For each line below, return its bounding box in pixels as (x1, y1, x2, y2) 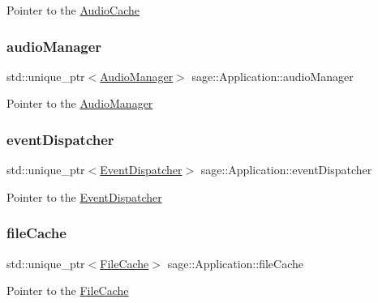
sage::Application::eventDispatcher (200, 161, 372, 178)
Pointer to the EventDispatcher (6, 188, 162, 205)
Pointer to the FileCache (6, 282, 129, 299)
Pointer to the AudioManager (6, 95, 153, 112)
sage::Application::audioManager (191, 67, 354, 84)
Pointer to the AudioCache (6, 2, 140, 18)
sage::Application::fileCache (167, 254, 303, 271)
